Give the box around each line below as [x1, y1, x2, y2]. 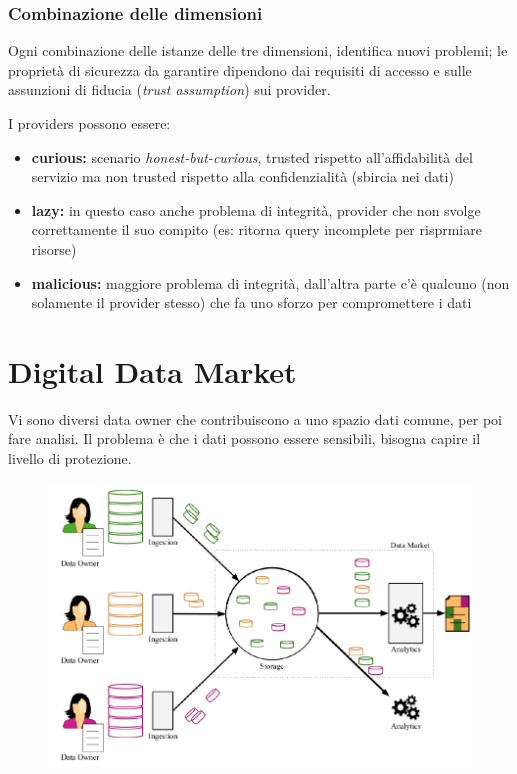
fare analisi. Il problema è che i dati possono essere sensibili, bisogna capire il [8, 428, 481, 449]
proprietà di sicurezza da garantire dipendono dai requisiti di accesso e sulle [8, 59, 472, 80]
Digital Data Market [8, 350, 297, 391]
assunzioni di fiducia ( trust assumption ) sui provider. [8, 79, 331, 100]
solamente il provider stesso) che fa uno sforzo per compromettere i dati [31, 292, 472, 313]
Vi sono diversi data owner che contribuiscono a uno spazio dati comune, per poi [8, 408, 502, 429]
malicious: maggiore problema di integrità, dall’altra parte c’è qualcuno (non [31, 272, 510, 293]
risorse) [31, 238, 77, 259]
